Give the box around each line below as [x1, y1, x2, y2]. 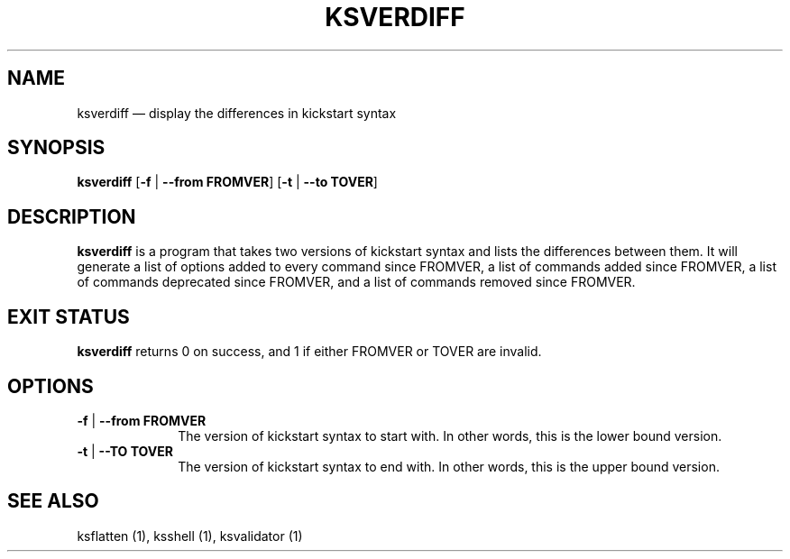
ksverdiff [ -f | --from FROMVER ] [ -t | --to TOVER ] [77, 174, 378, 190]
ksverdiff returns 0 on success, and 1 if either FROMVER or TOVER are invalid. [77, 344, 542, 360]
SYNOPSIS [7, 136, 106, 160]
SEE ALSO [7, 490, 99, 513]
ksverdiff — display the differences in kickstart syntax [77, 105, 397, 121]
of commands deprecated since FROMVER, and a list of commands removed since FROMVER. [77, 274, 636, 290]
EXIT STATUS [7, 305, 130, 328]
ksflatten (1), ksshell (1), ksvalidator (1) [77, 527, 303, 544]
